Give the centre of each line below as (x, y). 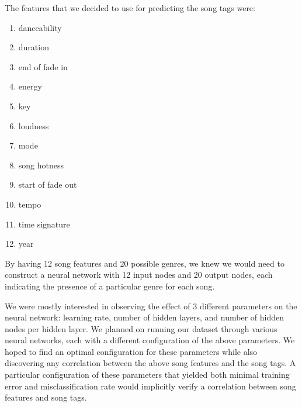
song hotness (41, 165)
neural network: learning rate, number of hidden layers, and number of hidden (144, 317)
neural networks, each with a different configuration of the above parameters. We (150, 340)
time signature (44, 224)
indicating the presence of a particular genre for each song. (110, 286)
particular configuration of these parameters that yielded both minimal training (147, 375)
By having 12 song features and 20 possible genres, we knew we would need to (145, 263)
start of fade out (48, 184)
